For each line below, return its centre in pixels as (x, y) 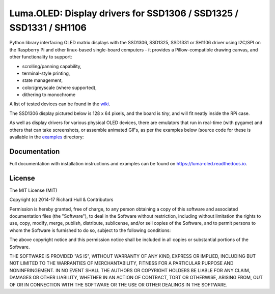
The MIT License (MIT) (33, 190)
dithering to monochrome (49, 95)
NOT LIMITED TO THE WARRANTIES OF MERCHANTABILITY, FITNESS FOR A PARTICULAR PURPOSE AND (121, 263)
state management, (43, 80)
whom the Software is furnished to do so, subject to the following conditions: (90, 230)
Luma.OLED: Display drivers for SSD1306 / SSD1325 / (124, 13)
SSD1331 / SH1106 (48, 27)
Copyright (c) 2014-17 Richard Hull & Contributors (61, 200)
